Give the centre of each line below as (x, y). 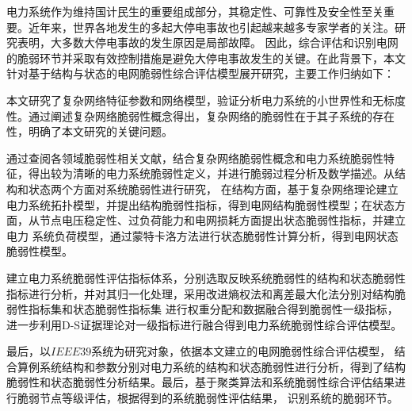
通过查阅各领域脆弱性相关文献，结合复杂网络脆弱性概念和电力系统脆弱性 (195, 157)
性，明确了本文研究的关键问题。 (90, 131)
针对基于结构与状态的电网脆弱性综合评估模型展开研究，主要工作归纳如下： (200, 73)
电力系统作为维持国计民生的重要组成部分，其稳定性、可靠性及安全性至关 (195, 11)
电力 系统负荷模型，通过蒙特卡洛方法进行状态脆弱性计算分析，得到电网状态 (202, 235)
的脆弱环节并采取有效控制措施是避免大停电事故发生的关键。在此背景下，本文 (206, 58)
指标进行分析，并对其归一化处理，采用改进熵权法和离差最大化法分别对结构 (200, 293)
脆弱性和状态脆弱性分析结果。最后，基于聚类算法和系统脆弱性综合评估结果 (200, 382)
